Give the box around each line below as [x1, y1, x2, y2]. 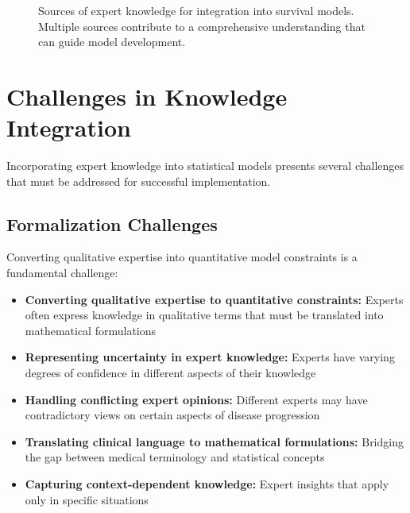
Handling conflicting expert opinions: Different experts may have [25, 391, 368, 407]
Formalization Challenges [6, 211, 218, 236]
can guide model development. [38, 33, 186, 50]
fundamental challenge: [6, 264, 118, 281]
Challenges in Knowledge [6, 79, 288, 112]
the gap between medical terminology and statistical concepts [25, 449, 325, 465]
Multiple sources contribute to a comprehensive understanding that [38, 17, 366, 34]
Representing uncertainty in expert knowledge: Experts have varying [25, 349, 395, 365]
